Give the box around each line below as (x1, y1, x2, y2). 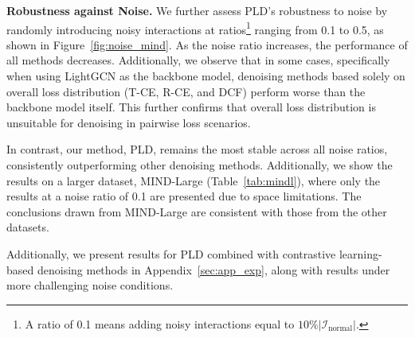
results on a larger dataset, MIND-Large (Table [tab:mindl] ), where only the (6, 172, 381, 188)
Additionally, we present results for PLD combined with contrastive (6, 245, 336, 262)
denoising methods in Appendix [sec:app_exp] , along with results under (37, 261, 390, 278)
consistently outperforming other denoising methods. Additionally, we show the (6, 157, 393, 173)
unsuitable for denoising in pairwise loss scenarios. (6, 114, 251, 130)
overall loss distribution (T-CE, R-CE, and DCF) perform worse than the (6, 83, 366, 99)
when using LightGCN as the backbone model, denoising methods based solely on (6, 68, 405, 84)
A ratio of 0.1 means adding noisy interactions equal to (25, 315, 295, 332)
